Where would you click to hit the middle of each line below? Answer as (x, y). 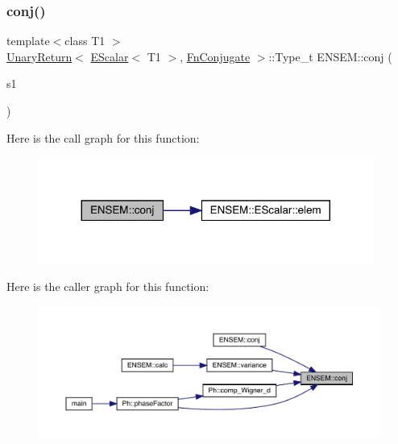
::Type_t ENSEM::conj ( (330, 56)
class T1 (85, 41)
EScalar (110, 56)
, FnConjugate (215, 56)
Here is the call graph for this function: (103, 137)
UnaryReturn (39, 56)
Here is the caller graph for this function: (108, 286)
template (28, 41)
